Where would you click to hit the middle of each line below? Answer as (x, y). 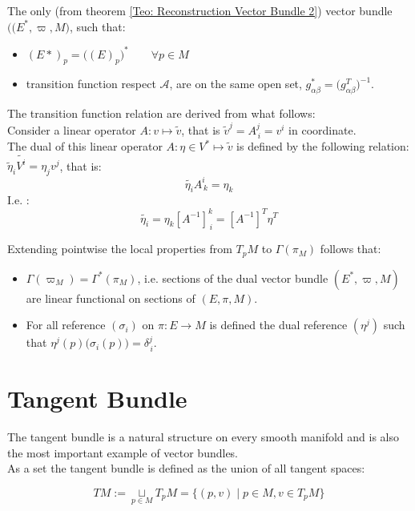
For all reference (66, 325)
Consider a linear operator (72, 129)
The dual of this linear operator (85, 146)
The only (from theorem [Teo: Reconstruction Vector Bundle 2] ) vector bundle (200, 10)
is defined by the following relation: (323, 146)
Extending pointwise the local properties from (120, 249)
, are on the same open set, (236, 84)
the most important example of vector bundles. (123, 452)
